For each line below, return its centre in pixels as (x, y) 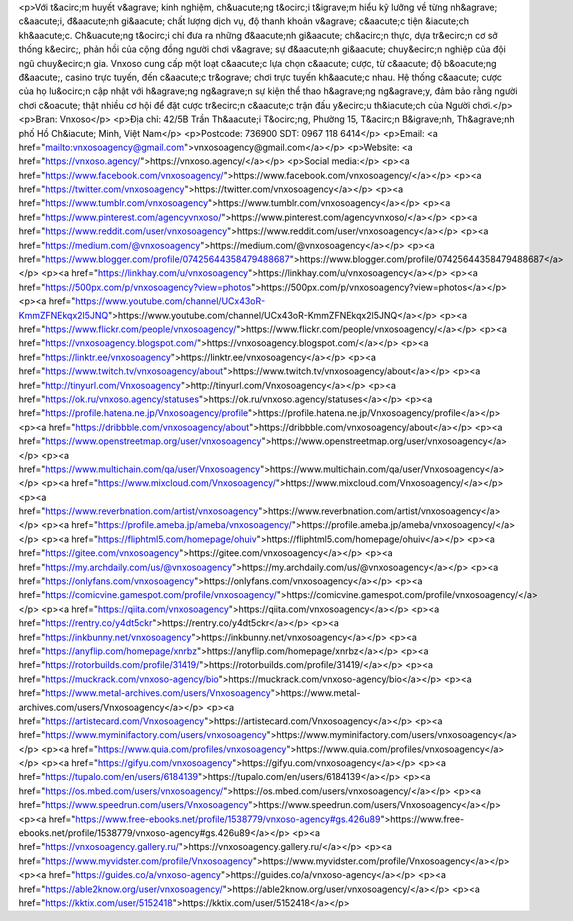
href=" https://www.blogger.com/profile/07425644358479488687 (154, 259)
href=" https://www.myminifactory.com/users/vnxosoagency (142, 735)
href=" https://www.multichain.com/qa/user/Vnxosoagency (139, 469)
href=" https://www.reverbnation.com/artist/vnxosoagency (138, 511)
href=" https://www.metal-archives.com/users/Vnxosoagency (145, 693)
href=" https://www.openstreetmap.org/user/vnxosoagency (140, 441)
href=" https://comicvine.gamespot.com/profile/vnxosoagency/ (147, 595)
